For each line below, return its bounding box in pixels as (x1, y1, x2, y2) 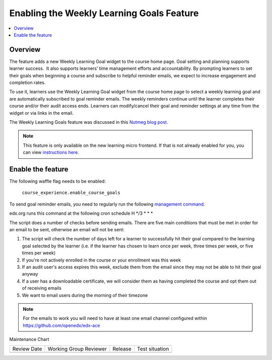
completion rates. (9, 79, 46, 85)
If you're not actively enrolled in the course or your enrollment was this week (22, 257, 181, 263)
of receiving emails (22, 285, 61, 291)
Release (112, 345, 132, 352)
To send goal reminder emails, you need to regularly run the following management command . (9, 201, 205, 207)
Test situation (137, 345, 169, 352)
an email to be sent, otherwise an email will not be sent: (9, 227, 124, 232)
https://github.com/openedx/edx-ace (23, 322, 100, 328)
